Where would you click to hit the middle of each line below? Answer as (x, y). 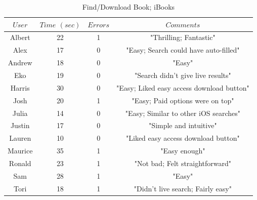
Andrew (20, 63)
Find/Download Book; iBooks (128, 7)
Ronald (20, 163)
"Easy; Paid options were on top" (183, 100)
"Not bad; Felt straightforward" (183, 163)
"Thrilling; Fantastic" (183, 37)
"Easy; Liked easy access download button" (183, 87)
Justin (20, 125)
